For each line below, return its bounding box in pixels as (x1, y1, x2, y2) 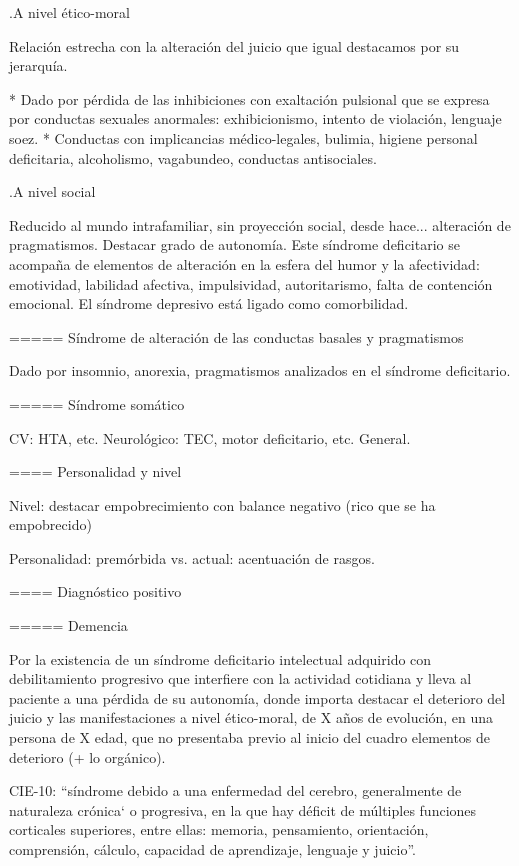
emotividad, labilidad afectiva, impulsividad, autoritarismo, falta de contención (9, 273, 493, 294)
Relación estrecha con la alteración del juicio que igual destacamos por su (9, 35, 460, 56)
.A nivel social (9, 181, 96, 202)
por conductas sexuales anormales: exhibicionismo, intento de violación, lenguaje (9, 108, 502, 129)
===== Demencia (9, 615, 128, 636)
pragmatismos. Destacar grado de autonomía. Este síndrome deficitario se (9, 234, 460, 255)
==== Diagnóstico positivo (9, 581, 182, 602)
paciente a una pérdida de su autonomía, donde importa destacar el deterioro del (9, 687, 506, 708)
